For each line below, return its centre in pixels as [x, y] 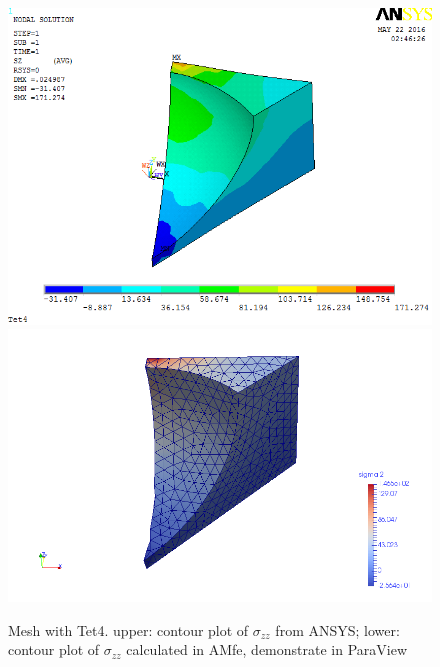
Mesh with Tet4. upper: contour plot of [128, 629]
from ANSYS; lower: [337, 629]
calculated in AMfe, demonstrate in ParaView [267, 649]
